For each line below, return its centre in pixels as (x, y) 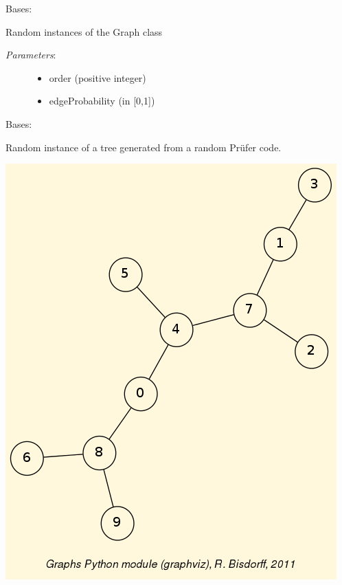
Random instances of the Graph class (84, 31)
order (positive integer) (98, 77)
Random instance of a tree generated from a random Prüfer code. (144, 147)
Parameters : (31, 55)
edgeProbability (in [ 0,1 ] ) (102, 101)
